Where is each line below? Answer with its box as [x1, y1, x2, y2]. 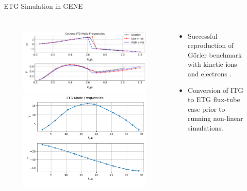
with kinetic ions [188, 59, 237, 69]
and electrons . [188, 68, 231, 78]
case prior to [188, 103, 225, 114]
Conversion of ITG [188, 85, 244, 95]
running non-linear [188, 113, 243, 123]
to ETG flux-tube [188, 94, 240, 104]
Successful [188, 30, 218, 41]
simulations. [188, 122, 223, 132]
